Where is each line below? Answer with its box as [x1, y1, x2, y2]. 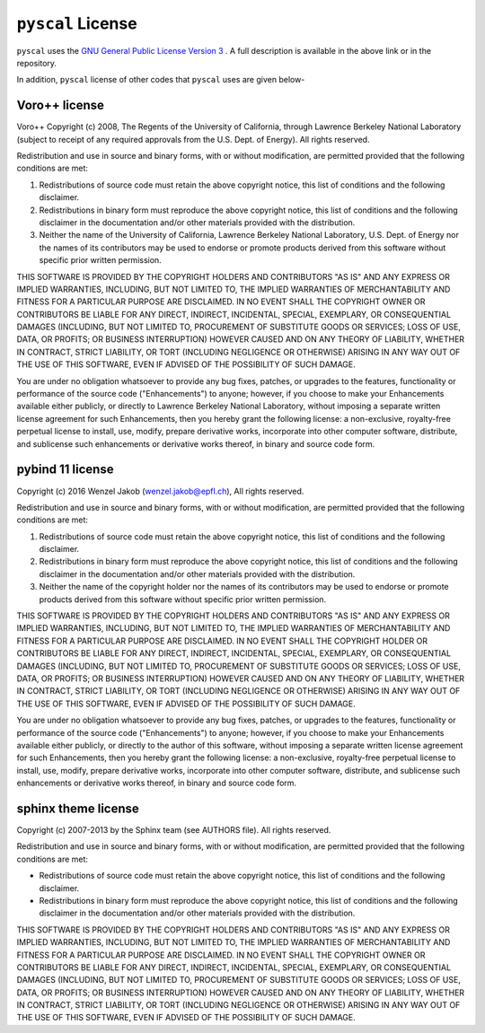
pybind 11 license [16, 462, 114, 477]
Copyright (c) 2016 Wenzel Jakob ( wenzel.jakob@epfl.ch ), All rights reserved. [16, 486, 304, 496]
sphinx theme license [16, 801, 139, 816]
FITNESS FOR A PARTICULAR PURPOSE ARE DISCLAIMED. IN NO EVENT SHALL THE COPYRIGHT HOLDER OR [16, 635, 428, 646]
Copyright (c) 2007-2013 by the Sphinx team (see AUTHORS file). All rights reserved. [16, 825, 331, 836]
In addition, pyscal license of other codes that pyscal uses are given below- [16, 74, 305, 85]
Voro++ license [16, 98, 105, 113]
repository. [16, 57, 57, 68]
